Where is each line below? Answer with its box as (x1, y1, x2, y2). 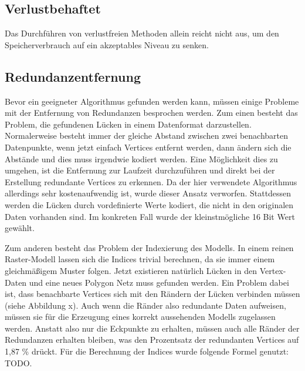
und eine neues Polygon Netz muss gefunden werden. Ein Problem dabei (29, 276, 289, 288)
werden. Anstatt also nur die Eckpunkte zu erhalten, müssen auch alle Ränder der (5, 322, 300, 334)
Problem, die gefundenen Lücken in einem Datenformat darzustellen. (5, 118, 252, 130)
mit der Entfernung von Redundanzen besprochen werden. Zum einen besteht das (5, 106, 298, 119)
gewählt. (5, 222, 35, 234)
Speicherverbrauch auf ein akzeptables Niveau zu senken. (5, 38, 209, 51)
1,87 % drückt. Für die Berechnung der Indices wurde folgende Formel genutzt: (5, 345, 289, 357)
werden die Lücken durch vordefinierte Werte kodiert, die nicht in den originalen (5, 198, 294, 210)
